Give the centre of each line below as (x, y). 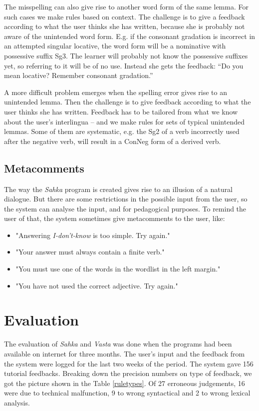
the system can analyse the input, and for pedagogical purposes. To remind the (125, 208)
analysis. (17, 402)
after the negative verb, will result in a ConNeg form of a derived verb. (113, 141)
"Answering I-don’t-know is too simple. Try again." (93, 235)
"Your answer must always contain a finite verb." (90, 252)
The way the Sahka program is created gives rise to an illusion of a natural (118, 189)
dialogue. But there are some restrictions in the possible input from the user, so (126, 199)
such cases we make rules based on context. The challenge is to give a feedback (125, 16)
